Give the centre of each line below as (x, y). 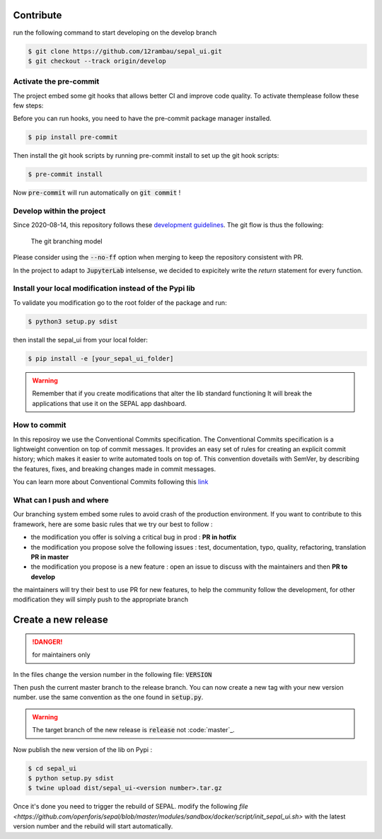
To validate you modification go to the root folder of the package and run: (120, 302)
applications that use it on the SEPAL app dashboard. (109, 403)
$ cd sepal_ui (52, 768)
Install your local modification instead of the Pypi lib (104, 289)
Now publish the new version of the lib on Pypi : (82, 749)
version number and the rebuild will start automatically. (93, 826)
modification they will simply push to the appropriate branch (101, 600)
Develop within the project (59, 211)
